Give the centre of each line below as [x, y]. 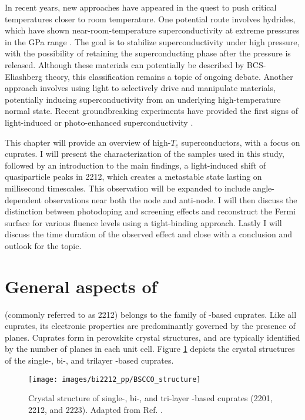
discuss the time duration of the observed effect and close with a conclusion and [148, 234]
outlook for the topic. [43, 245]
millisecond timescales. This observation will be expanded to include [128, 188]
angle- [264, 188]
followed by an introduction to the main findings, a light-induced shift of [135, 165]
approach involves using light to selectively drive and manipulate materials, [140, 88]
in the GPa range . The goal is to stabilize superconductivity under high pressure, [152, 41]
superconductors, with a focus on [241, 142]
